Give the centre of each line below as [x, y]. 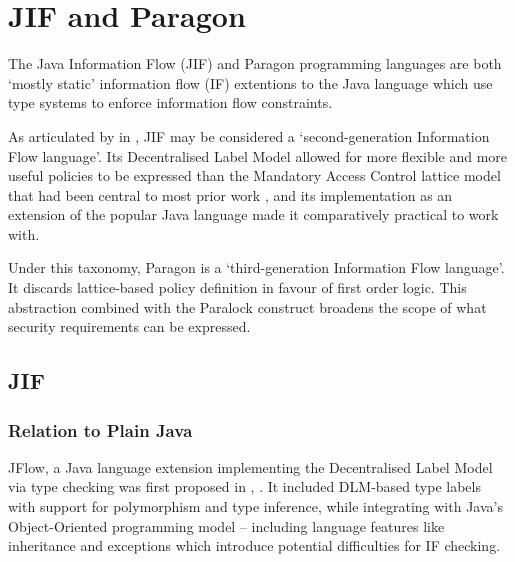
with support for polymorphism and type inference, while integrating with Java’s [255, 506]
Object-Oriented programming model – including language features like [226, 525]
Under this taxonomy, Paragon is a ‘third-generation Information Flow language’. [256, 267]
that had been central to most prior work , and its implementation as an [230, 194]
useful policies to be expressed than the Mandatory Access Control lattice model [254, 175]
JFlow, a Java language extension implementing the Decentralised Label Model [250, 466]
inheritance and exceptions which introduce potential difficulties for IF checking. [254, 545]
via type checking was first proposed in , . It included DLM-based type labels [244, 486]
